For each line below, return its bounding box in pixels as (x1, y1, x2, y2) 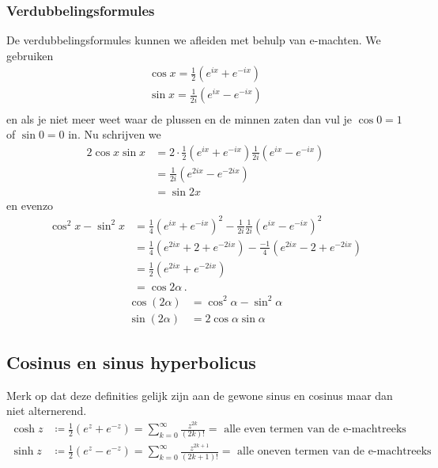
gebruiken (6, 47, 54, 63)
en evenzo (6, 196, 54, 213)
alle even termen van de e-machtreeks (224, 424, 406, 436)
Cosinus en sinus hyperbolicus (6, 349, 256, 374)
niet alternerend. (6, 402, 87, 419)
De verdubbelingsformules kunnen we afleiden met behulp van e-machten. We (6, 32, 381, 48)
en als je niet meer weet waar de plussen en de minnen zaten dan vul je (6, 110, 352, 127)
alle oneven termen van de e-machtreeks (237, 446, 432, 458)
